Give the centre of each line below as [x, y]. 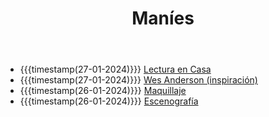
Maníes [163, 18]
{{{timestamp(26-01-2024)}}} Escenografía [109, 101]
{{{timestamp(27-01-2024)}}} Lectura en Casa [115, 69]
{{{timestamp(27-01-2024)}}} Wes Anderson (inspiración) [138, 80]
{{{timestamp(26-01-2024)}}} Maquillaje [103, 91]
